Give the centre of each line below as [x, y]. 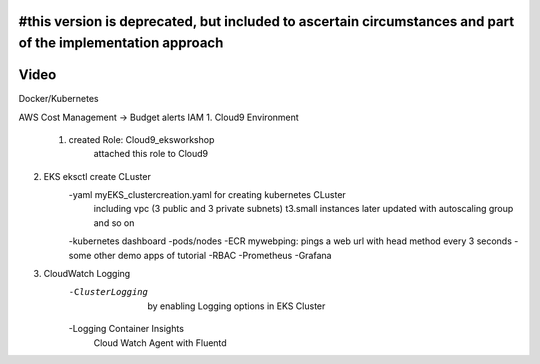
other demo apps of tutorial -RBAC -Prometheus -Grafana [212, 255]
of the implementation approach [121, 43]
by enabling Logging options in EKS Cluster [236, 306]
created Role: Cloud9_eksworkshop [141, 139]
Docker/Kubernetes [58, 99]
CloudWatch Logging [87, 274]
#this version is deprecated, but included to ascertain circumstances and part [266, 21]
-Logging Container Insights [126, 329]
